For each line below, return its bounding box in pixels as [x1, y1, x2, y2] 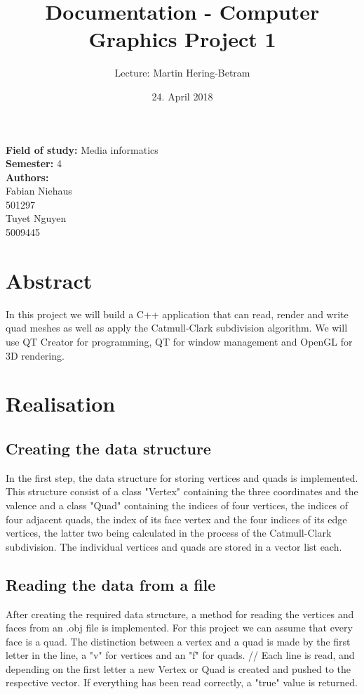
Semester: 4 [6, 156, 62, 171]
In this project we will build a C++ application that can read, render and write [6, 306, 349, 321]
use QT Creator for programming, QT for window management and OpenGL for [6, 334, 353, 348]
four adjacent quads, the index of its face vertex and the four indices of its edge [6, 511, 347, 526]
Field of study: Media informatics [6, 142, 159, 157]
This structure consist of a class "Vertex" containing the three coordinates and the [6, 484, 358, 499]
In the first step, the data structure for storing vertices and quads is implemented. [6, 470, 358, 485]
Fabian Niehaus [6, 183, 72, 198]
